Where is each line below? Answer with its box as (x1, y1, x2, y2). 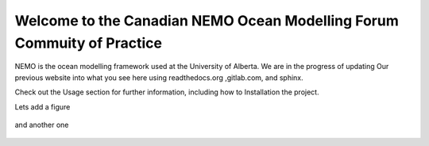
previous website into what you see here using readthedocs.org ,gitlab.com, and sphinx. (14, 72, 303, 83)
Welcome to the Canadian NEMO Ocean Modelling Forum (14, 12, 399, 29)
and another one (14, 120, 69, 129)
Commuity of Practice (14, 34, 163, 52)
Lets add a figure (14, 102, 71, 111)
